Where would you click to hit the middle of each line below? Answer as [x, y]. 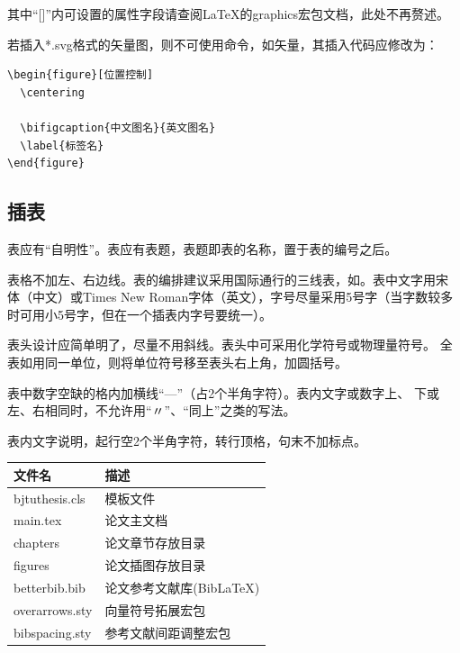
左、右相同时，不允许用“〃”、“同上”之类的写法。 [152, 410]
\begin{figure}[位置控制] [81, 75]
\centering [52, 92]
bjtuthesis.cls [50, 498]
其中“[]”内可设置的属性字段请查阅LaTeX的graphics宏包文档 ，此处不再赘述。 [229, 14]
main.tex [38, 520]
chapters [37, 543]
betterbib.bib [50, 588]
